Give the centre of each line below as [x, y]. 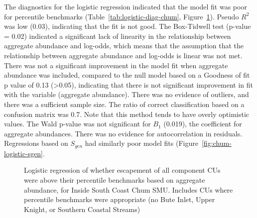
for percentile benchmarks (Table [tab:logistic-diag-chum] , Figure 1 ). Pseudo [122, 16]
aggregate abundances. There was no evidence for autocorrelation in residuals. [123, 133]
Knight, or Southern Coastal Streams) [82, 209]
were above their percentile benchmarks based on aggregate [115, 179]
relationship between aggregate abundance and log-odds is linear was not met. [123, 55]
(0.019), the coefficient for [203, 124]
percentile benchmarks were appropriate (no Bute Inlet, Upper [120, 199]
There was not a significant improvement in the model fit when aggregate [116, 65]
